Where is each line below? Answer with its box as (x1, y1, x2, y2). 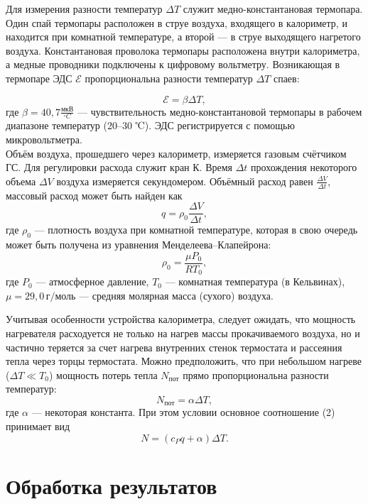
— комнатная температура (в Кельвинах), (165, 274, 345, 289)
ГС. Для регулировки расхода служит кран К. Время (6, 160, 233, 175)
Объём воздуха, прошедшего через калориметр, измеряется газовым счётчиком (6, 146, 347, 160)
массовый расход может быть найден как (6, 187, 183, 202)
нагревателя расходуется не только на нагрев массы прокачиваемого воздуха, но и (6, 325, 360, 340)
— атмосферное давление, (36, 274, 149, 289)
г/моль (45, 291, 76, 302)
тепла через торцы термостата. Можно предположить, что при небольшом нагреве (6, 354, 362, 368)
